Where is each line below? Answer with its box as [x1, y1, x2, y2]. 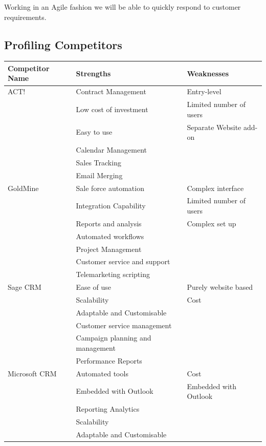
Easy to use [76, 126, 113, 137]
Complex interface [187, 182, 244, 193]
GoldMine [8, 182, 39, 193]
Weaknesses [187, 68, 229, 78]
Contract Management [76, 86, 146, 97]
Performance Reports [76, 355, 142, 366]
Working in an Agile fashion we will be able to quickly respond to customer [4, 2, 241, 12]
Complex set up [187, 218, 236, 228]
